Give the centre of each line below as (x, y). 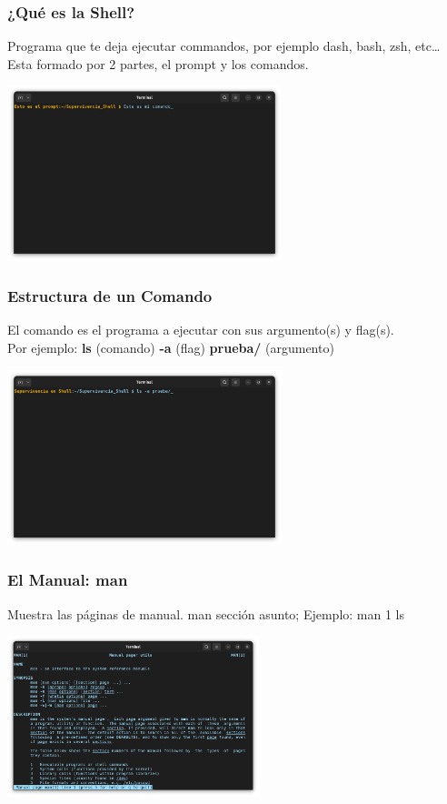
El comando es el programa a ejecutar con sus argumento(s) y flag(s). (201, 330)
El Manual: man (68, 580)
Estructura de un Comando (110, 296)
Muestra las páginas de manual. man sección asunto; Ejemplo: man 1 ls (206, 613)
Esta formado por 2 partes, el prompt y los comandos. (158, 63)
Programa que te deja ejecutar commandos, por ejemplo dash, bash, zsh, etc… (224, 46)
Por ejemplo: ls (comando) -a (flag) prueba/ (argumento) (171, 348)
